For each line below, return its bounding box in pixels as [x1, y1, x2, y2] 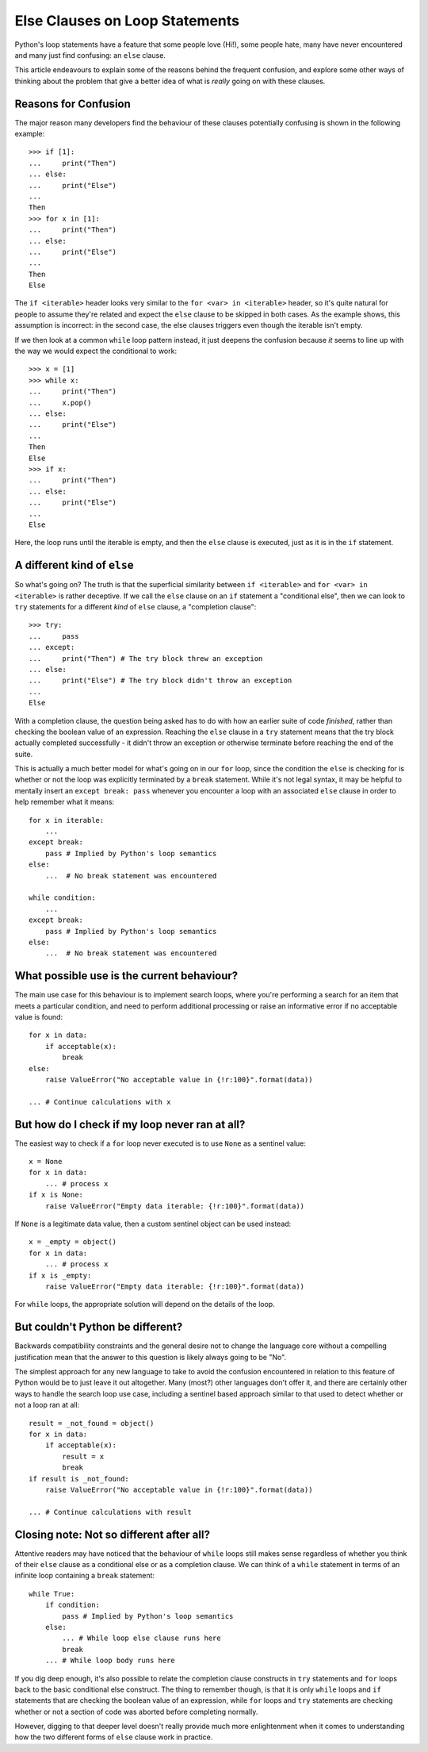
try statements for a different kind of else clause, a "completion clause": [14, 601, 257, 611]
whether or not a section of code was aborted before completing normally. [14, 1707, 258, 1716]
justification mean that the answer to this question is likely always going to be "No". [14, 1352, 287, 1362]
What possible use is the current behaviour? [14, 969, 239, 983]
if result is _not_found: [29, 1474, 130, 1483]
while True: [29, 1589, 75, 1598]
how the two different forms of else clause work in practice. [14, 1732, 213, 1742]
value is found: [14, 1012, 63, 1021]
